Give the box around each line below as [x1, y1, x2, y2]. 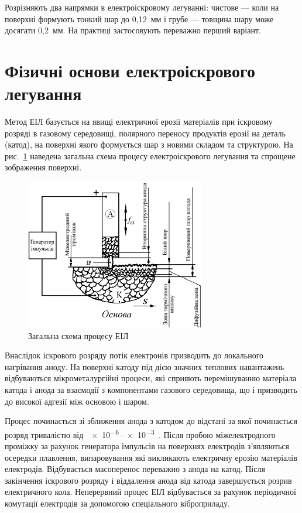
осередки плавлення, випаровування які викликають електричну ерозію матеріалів [5, 451, 297, 463]
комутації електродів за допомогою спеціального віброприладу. [5, 497, 230, 509]
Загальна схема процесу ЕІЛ [28, 329, 129, 341]
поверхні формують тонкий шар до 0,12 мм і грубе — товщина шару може [5, 12, 274, 25]
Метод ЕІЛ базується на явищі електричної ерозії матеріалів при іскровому [5, 115, 273, 128]
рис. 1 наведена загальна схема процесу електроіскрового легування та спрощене [5, 149, 296, 162]
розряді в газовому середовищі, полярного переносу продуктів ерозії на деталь [5, 126, 286, 139]
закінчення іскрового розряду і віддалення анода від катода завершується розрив [5, 474, 292, 486]
